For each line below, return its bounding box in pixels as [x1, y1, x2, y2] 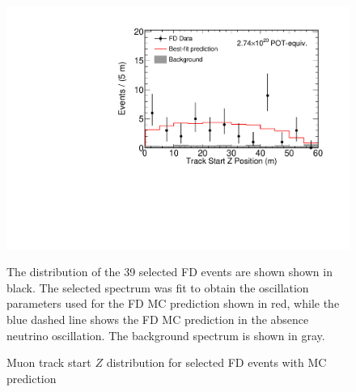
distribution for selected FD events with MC [106, 354, 327, 371]
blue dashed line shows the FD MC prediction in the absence [6, 311, 309, 328]
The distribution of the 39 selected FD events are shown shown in [6, 263, 333, 280]
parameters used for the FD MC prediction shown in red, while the [6, 295, 340, 312]
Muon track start [6, 354, 91, 371]
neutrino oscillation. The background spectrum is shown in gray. [6, 326, 325, 343]
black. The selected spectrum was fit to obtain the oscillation [6, 279, 309, 296]
